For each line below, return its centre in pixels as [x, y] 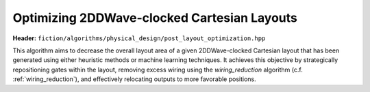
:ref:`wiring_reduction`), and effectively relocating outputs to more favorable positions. [134, 79]
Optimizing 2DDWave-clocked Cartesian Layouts [155, 18]
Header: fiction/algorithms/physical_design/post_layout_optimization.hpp [139, 38]
